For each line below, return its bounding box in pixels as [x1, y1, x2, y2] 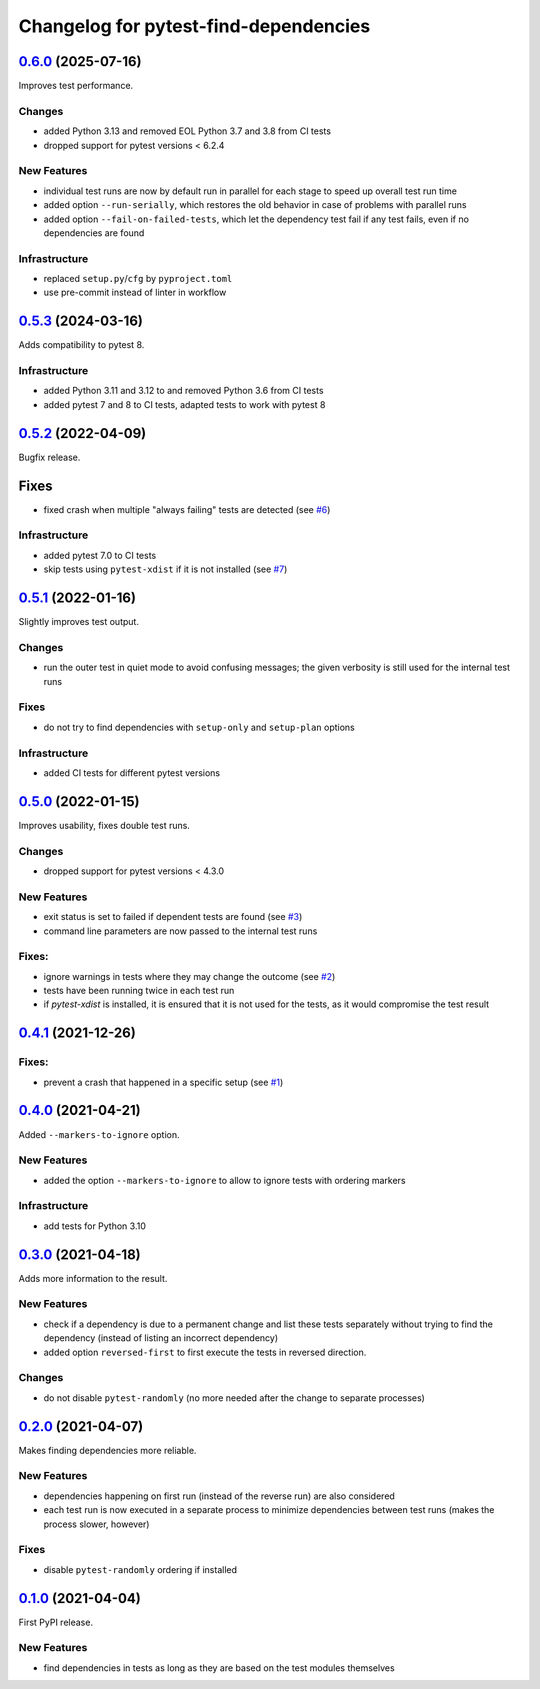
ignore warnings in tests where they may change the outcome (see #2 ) [43, 970, 336, 982]
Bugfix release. [18, 451, 81, 463]
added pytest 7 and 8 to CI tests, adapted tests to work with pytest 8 [43, 398, 326, 410]
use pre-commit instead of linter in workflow [43, 286, 227, 299]
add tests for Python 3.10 [43, 1220, 147, 1232]
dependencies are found [43, 226, 145, 239]
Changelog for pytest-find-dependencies [18, 15, 371, 37]
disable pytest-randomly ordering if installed [43, 1563, 238, 1575]
